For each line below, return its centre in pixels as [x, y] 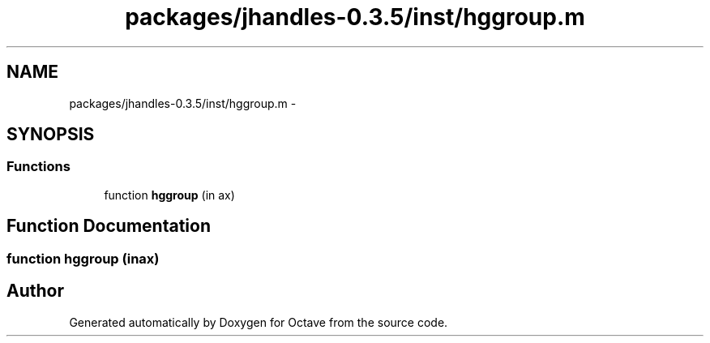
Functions [38, 167]
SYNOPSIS [51, 135]
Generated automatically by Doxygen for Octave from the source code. [259, 322]
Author [35, 291]
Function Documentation [109, 226]
